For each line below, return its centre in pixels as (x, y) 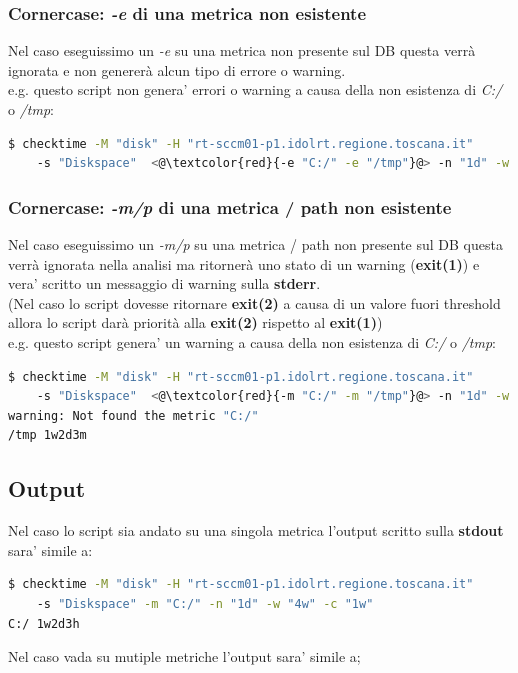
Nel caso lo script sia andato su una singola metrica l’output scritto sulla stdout (256, 530)
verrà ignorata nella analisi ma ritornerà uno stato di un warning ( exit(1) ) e (244, 263)
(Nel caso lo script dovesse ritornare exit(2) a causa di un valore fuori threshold (254, 302)
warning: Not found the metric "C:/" (133, 415)
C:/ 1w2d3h (44, 623)
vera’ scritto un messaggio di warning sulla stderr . (164, 283)
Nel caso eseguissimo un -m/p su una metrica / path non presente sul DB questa (255, 244)
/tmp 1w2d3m (47, 435)
